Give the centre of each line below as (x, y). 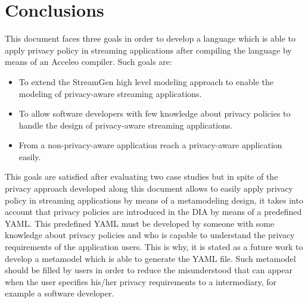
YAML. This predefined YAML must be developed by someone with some (140, 223)
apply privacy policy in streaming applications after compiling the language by (148, 50)
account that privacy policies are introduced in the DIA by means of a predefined (153, 212)
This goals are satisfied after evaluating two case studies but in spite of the (141, 177)
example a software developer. (60, 293)
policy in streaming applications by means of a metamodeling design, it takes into (154, 200)
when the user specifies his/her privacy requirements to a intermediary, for (141, 281)
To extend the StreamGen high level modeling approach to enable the (146, 81)
